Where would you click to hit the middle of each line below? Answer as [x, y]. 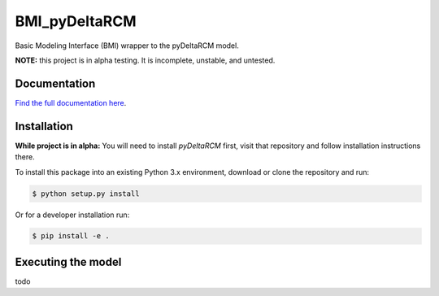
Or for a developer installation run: [72, 215]
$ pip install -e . [71, 236]
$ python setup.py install [86, 194]
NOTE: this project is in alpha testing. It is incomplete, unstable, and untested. [145, 60]
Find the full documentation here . [71, 102]
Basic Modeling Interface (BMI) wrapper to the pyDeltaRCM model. [127, 46]
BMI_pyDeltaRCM [76, 21]
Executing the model [68, 261]
